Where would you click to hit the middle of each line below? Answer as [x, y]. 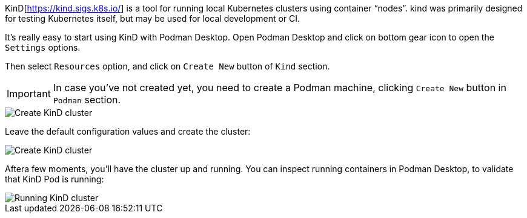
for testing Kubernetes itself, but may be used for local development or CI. [153, 18]
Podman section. [87, 100]
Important [29, 94]
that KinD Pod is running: [55, 179]
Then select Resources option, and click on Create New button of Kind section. [167, 66]
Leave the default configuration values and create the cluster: [128, 131]
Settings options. [43, 47]
